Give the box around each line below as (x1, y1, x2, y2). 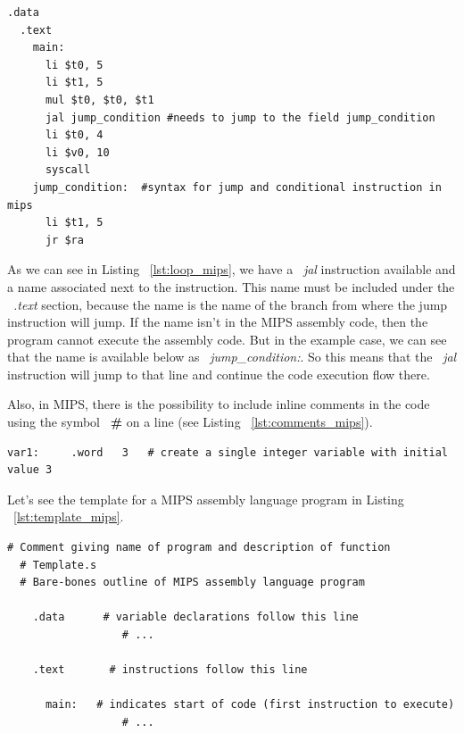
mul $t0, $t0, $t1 (45, 93, 154, 106)
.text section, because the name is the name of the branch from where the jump (13, 295, 448, 313)
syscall (45, 163, 91, 177)
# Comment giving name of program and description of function (7, 541, 391, 554)
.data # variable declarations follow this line (32, 611, 359, 624)
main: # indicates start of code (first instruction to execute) (45, 698, 455, 712)
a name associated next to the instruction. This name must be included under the (7, 277, 455, 296)
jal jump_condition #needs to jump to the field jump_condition (45, 111, 435, 124)
